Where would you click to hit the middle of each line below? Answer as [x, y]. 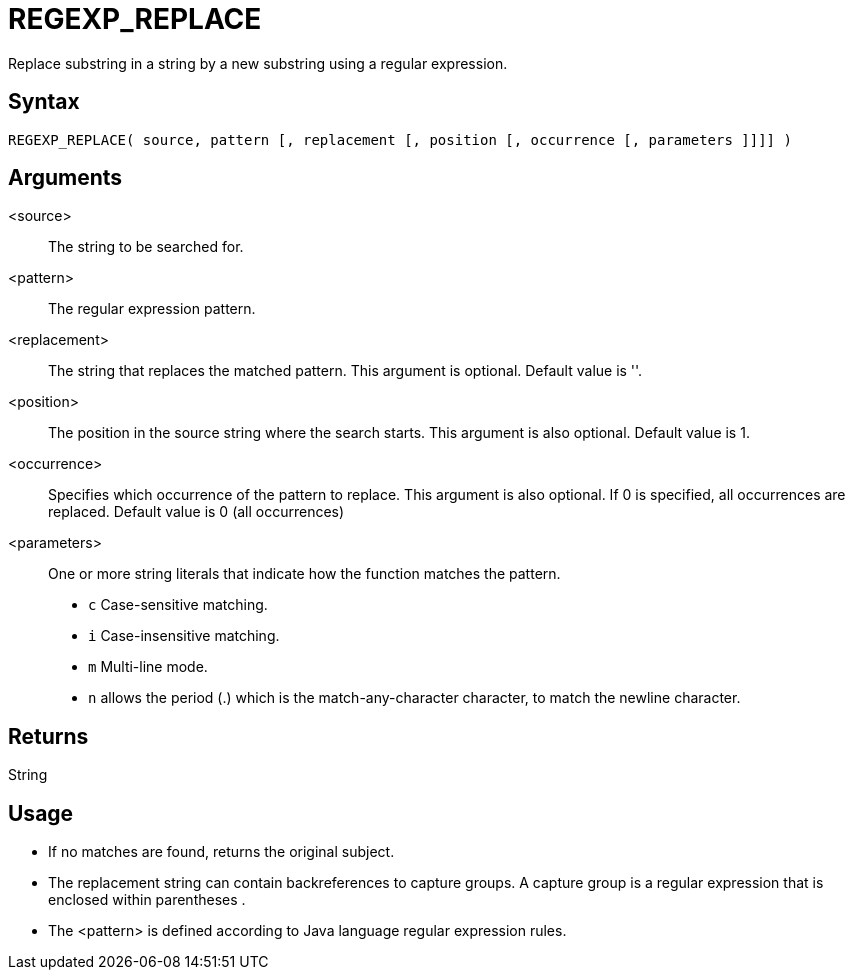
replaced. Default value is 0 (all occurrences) [196, 512]
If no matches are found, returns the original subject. [221, 852]
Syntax [44, 102]
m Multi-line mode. [148, 667]
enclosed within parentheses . [147, 900]
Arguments [65, 178]
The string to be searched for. [146, 247]
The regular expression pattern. [152, 309]
